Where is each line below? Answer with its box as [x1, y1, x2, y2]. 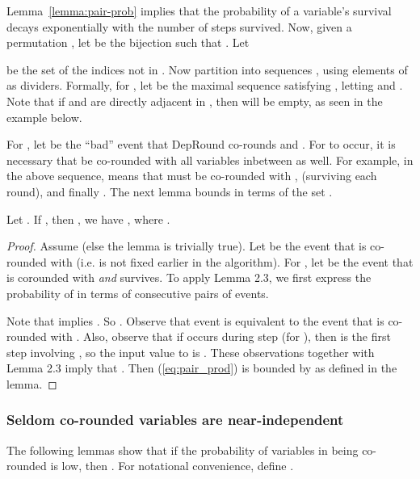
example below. [6, 108, 82, 125]
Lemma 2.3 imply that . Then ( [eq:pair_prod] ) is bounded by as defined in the [6, 359, 397, 376]
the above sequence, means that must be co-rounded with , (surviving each [6, 167, 377, 184]
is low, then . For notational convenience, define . [50, 457, 294, 474]
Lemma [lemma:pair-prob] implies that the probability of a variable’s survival [6, 2, 392, 19]
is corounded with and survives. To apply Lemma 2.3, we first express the [6, 269, 372, 286]
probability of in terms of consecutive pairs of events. [6, 284, 269, 301]
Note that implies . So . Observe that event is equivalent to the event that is [6, 312, 384, 329]
